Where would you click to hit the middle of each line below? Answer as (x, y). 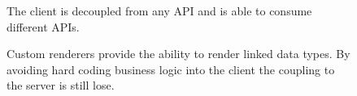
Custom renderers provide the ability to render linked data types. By (178, 54)
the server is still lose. (61, 85)
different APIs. (43, 26)
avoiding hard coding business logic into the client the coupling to (171, 69)
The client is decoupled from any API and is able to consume (159, 10)
